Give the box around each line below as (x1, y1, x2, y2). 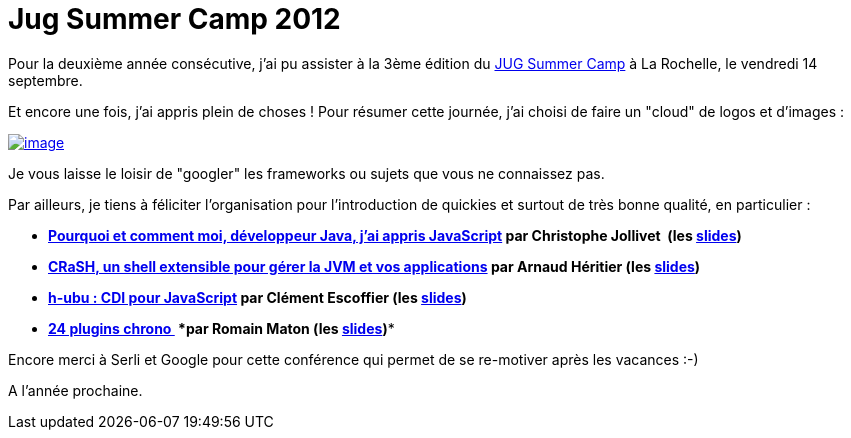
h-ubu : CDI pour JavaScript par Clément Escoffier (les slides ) (48, 288, 467, 306)
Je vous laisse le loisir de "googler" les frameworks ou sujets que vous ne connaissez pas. (8, 164, 605, 182)
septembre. (8, 71, 83, 89)
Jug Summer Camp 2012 (8, 2, 341, 36)
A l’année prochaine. (8, 381, 143, 399)
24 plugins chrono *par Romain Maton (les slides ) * (48, 319, 395, 337)
